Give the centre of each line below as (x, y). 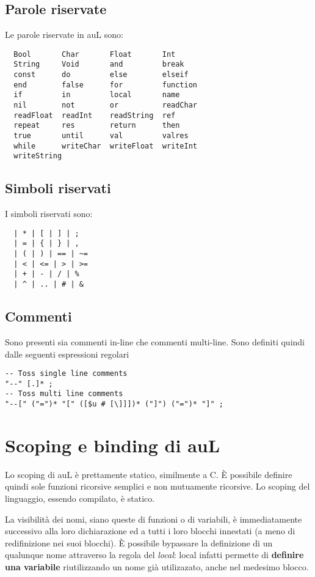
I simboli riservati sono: (49, 214)
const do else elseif (101, 75)
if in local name (97, 95)
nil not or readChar (105, 105)
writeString (38, 156)
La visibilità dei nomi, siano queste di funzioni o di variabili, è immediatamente (154, 519)
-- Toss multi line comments (64, 394)
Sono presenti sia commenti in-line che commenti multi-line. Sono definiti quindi (155, 341)
